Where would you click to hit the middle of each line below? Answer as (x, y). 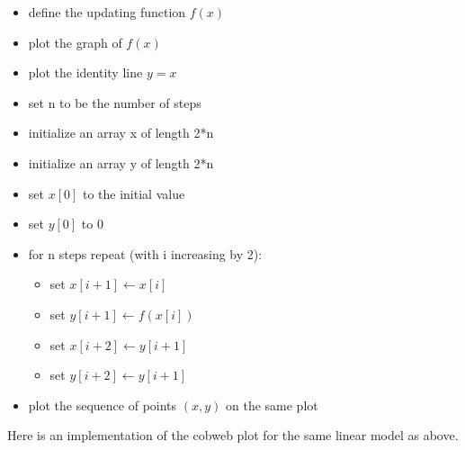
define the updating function (107, 12)
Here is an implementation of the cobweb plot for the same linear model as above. (233, 435)
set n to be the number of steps (115, 102)
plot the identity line (85, 72)
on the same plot (272, 405)
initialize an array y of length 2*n (121, 162)
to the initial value (134, 193)
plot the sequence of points (103, 405)
